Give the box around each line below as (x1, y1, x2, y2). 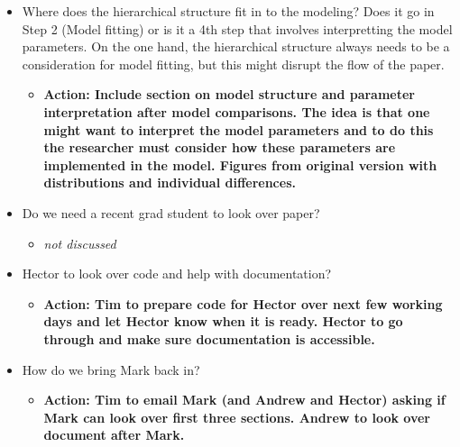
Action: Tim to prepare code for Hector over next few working (43, 294, 443, 313)
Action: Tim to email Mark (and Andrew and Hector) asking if (43, 390, 446, 409)
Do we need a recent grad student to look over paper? (22, 203, 320, 222)
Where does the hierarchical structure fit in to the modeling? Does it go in (22, 2, 435, 20)
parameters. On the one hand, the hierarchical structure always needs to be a (22, 37, 450, 56)
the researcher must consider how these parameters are (43, 138, 396, 157)
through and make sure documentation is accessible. (43, 329, 375, 348)
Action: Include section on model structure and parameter (43, 85, 416, 104)
